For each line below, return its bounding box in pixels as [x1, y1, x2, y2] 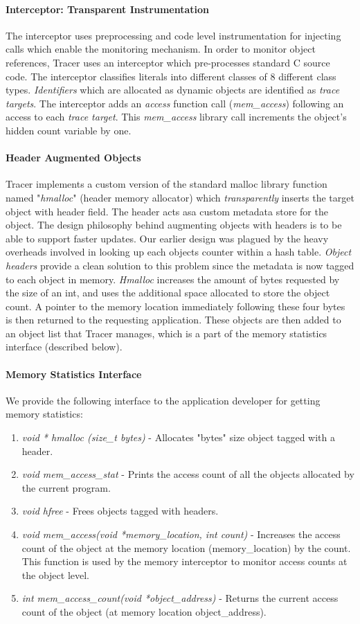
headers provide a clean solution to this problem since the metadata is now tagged [6, 258, 354, 272]
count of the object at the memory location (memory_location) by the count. [21, 540, 351, 555]
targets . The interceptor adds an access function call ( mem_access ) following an [6, 96, 344, 110]
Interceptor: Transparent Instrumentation [6, 1, 209, 16]
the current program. [21, 480, 111, 494]
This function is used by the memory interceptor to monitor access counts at [21, 554, 348, 569]
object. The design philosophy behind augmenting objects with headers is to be [6, 217, 342, 232]
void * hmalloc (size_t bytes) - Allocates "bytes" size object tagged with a [21, 430, 336, 445]
